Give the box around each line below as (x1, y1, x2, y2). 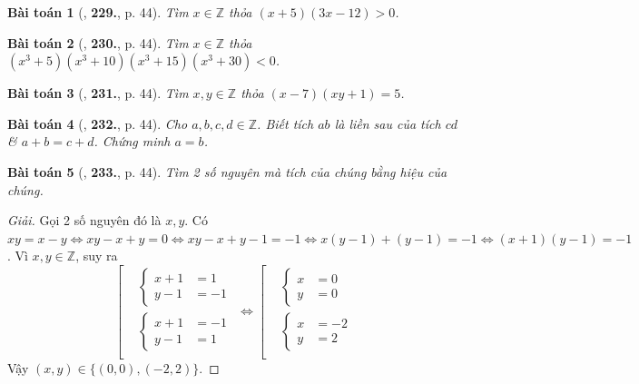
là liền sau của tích (334, 113, 441, 133)
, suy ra (75, 246, 118, 265)
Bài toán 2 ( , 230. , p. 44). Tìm (7, 33, 189, 52)
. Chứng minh (93, 132, 171, 151)
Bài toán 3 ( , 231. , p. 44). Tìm (7, 84, 189, 103)
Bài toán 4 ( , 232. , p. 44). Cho (7, 113, 188, 133)
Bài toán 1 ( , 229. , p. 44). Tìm (7, 3, 189, 21)
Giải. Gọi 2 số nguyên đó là (7, 211, 162, 230)
